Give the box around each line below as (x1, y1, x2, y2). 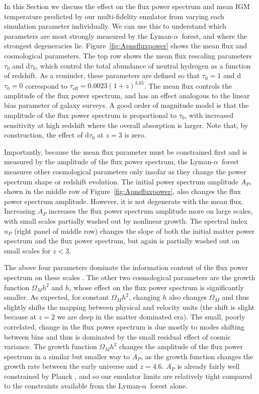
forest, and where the (182, 30, 247, 41)
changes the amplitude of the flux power (119, 341, 243, 352)
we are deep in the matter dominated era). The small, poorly (57, 311, 245, 322)
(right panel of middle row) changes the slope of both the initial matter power (14, 225, 255, 236)
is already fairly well (177, 361, 240, 371)
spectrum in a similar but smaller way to (4, 351, 130, 361)
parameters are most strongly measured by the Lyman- (4, 30, 174, 41)
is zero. (124, 129, 146, 140)
